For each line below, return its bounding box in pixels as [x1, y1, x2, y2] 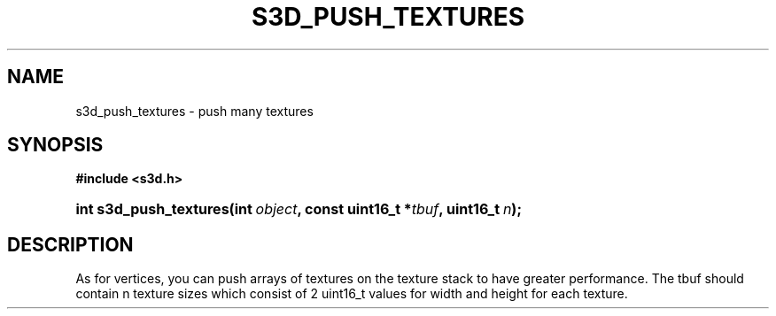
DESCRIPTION [7, 233, 134, 256]
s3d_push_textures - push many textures [75, 103, 314, 119]
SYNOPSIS [7, 134, 104, 157]
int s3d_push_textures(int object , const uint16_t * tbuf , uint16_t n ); [75, 200, 522, 219]
